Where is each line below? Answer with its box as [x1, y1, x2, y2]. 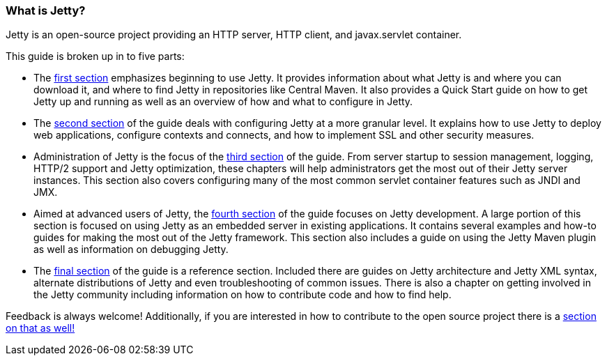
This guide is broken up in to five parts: [6, 50, 185, 63]
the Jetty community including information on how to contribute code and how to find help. [33, 289, 452, 301]
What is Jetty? [6, 3, 86, 17]
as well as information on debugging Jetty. [33, 243, 229, 256]
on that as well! [6, 322, 75, 335]
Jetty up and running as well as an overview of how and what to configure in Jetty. [33, 95, 413, 108]
